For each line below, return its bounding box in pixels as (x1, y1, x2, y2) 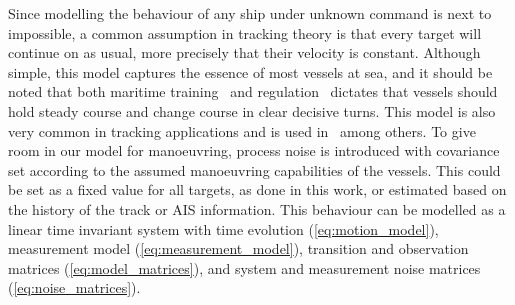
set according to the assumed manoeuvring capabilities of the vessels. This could (8, 159, 501, 180)
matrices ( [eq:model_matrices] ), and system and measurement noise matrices (8, 257, 481, 278)
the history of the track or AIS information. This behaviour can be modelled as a (8, 198, 506, 219)
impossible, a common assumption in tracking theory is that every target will (8, 22, 482, 43)
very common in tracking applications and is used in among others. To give (8, 120, 476, 141)
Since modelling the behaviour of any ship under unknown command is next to (8, 3, 492, 23)
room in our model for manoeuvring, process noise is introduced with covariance (8, 140, 500, 161)
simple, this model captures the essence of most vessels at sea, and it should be (8, 61, 493, 82)
